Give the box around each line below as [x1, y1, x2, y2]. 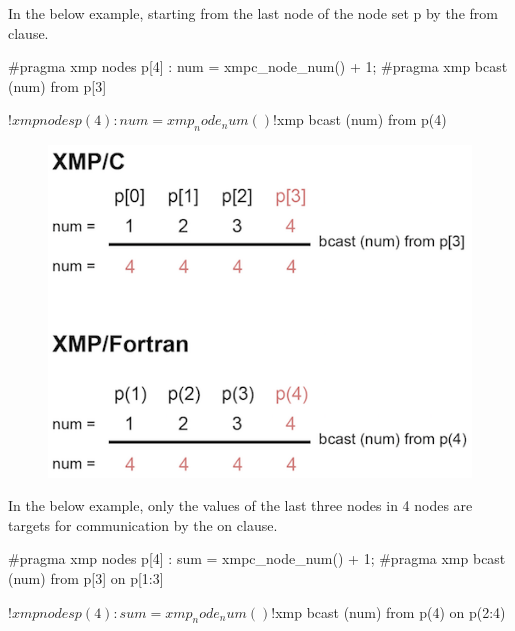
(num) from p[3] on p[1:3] [8, 567, 164, 588]
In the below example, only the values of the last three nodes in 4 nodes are [8, 495, 473, 516]
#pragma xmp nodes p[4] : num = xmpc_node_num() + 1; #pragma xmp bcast [8, 56, 508, 77]
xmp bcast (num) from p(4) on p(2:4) [275, 601, 506, 622]
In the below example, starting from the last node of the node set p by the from [8, 3, 498, 23]
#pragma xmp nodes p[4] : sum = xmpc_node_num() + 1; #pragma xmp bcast [8, 548, 506, 569]
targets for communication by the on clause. [8, 514, 278, 535]
